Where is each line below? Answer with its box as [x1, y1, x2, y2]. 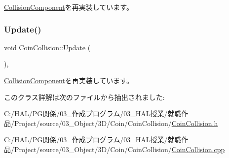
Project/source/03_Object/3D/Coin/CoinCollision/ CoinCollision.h [14, 118, 218, 128]
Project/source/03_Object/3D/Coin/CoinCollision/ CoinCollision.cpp [14, 144, 225, 154]
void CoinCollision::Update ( [4, 42, 91, 52]
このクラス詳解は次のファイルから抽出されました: [4, 92, 165, 102]
